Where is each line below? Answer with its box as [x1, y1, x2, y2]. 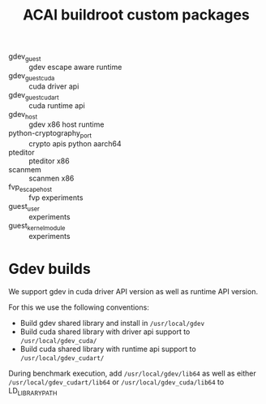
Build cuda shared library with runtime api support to [19, 344, 196, 354]
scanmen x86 [28, 173, 75, 184]
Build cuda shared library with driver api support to [19, 327, 191, 337]
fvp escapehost [8, 182, 53, 193]
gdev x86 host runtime [28, 119, 105, 129]
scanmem [8, 165, 42, 175]
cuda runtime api [28, 100, 85, 111]
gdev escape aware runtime [28, 62, 122, 72]
